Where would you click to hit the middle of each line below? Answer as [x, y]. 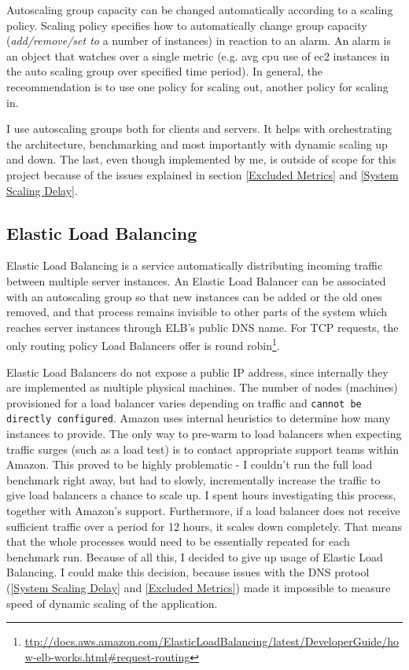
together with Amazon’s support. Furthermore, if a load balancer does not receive [203, 511]
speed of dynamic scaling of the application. [112, 603]
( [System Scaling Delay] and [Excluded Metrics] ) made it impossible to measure [199, 587]
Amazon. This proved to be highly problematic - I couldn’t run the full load [190, 464]
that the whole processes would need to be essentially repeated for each [178, 541]
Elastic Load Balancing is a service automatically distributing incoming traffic [195, 265]
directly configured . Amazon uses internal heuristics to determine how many [199, 418]
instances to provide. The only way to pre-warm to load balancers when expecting [204, 434]
